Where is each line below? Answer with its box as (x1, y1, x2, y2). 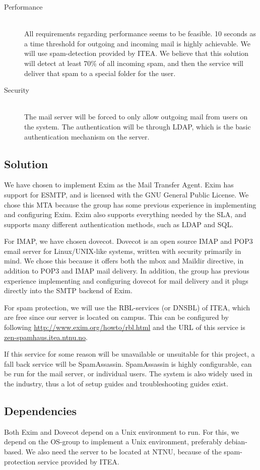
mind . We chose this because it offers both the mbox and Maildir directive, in (4, 255, 244, 266)
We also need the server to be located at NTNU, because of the (25, 446, 222, 456)
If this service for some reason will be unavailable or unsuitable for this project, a (4, 349, 255, 359)
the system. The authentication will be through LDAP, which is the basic (24, 121, 251, 131)
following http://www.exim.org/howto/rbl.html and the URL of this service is (4, 322, 245, 332)
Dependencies (4, 403, 77, 418)
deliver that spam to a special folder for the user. (24, 68, 176, 78)
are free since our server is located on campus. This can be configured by (4, 312, 229, 322)
